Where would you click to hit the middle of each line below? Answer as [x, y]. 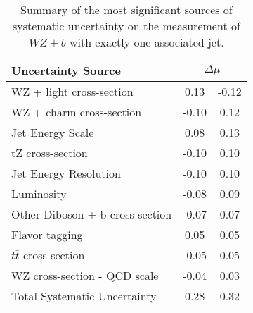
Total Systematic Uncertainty [84, 296]
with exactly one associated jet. [147, 42]
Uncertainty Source [66, 70]
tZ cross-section [50, 153]
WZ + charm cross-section [77, 112]
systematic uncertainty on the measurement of [126, 26]
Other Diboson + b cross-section [92, 214]
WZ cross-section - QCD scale [85, 275]
